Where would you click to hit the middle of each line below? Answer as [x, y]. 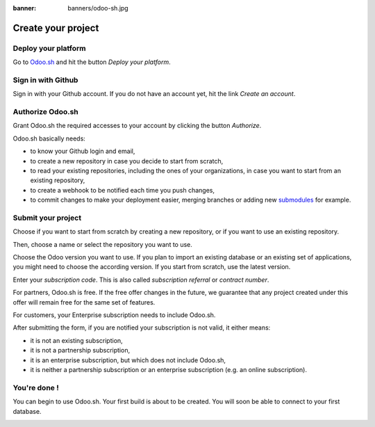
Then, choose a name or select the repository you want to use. [102, 244]
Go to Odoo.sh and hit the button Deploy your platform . [92, 62]
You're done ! [36, 387]
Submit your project [47, 218]
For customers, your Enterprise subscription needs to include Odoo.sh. [114, 315]
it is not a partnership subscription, [80, 351]
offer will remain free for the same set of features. [84, 302]
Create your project [56, 28]
